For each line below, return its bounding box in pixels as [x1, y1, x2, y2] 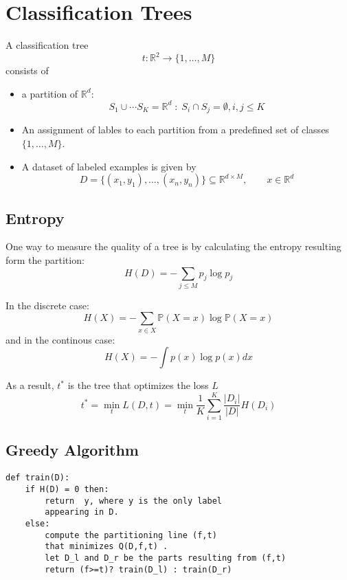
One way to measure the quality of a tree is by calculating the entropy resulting [5, 239, 342, 254]
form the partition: [5, 252, 85, 267]
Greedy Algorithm [5, 439, 139, 460]
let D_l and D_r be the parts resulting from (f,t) [45, 553, 287, 563]
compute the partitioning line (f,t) [45, 530, 217, 540]
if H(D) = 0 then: [25, 484, 109, 494]
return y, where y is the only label [45, 495, 222, 506]
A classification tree [5, 38, 89, 52]
